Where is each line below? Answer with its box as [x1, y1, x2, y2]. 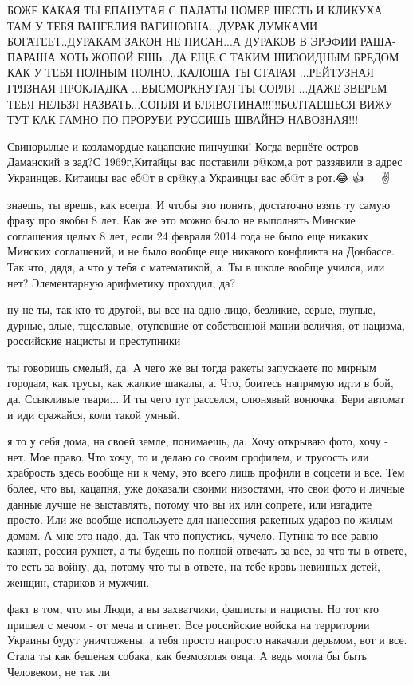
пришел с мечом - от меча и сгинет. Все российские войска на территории [7, 616, 370, 632]
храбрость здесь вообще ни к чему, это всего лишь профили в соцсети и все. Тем [7, 464, 405, 481]
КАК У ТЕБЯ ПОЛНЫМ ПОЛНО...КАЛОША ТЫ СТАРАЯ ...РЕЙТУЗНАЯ [7, 64, 374, 81]
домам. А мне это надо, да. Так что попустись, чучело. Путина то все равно [7, 526, 379, 543]
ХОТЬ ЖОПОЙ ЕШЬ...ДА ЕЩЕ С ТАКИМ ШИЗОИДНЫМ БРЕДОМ [59, 48, 399, 65]
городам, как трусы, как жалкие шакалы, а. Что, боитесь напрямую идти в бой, [7, 374, 394, 391]
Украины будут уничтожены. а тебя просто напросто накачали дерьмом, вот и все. [7, 632, 407, 648]
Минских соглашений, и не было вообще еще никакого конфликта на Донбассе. [7, 243, 395, 259]
